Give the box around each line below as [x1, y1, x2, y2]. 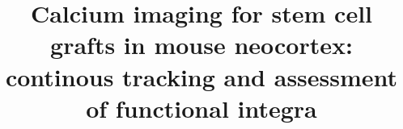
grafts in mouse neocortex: [50, 28, 353, 61]
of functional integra [86, 91, 317, 124]
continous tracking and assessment [5, 60, 398, 93]
